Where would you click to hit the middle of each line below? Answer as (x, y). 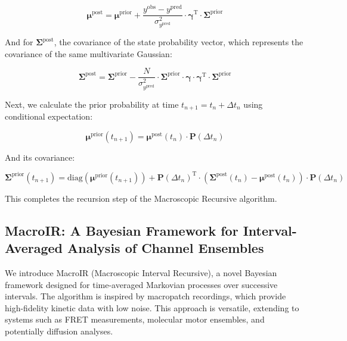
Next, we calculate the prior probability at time (92, 104)
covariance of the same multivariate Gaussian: (89, 53)
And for (19, 42)
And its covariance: (40, 157)
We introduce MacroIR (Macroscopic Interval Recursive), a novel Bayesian (141, 272)
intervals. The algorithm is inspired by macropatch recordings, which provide (145, 296)
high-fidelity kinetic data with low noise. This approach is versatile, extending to (152, 307)
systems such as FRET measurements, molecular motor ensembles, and (135, 319)
